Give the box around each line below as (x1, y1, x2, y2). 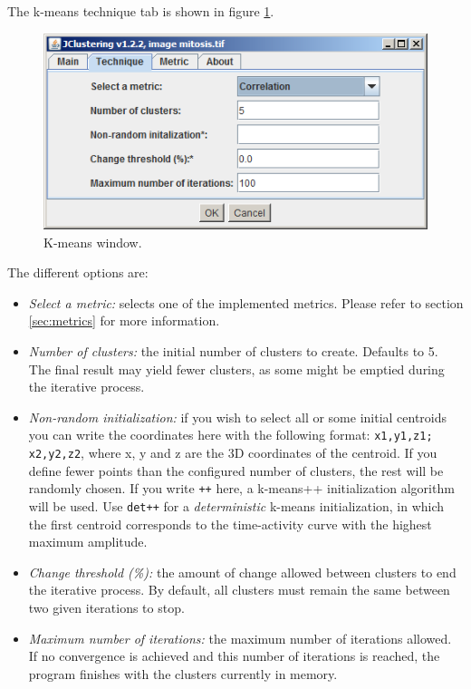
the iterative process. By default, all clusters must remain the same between (28, 580, 450, 599)
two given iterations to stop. (28, 597, 185, 616)
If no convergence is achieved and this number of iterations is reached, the (28, 646, 440, 665)
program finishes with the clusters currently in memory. (28, 664, 338, 683)
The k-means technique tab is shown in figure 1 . (7, 2, 274, 20)
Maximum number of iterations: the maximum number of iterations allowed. (28, 628, 452, 647)
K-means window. (43, 232, 142, 251)
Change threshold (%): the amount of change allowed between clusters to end (28, 562, 457, 581)
